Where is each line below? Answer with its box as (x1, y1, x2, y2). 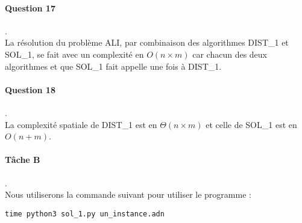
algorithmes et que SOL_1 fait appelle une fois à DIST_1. (5, 60, 222, 72)
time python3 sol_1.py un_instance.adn (5, 209, 165, 218)
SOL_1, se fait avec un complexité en (5, 47, 144, 60)
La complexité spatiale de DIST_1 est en (5, 118, 157, 130)
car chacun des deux (192, 47, 267, 60)
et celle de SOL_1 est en (206, 118, 297, 130)
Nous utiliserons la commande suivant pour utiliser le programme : (5, 188, 251, 201)
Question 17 (5, 1, 55, 14)
